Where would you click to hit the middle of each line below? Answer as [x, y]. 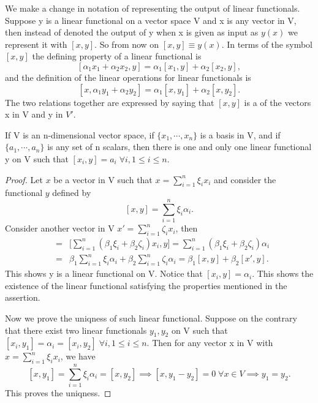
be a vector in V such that [103, 179]
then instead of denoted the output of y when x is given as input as [132, 32]
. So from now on [127, 44]
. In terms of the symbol [267, 44]
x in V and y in [34, 114]
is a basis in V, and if [240, 134]
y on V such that [37, 158]
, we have [78, 356]
